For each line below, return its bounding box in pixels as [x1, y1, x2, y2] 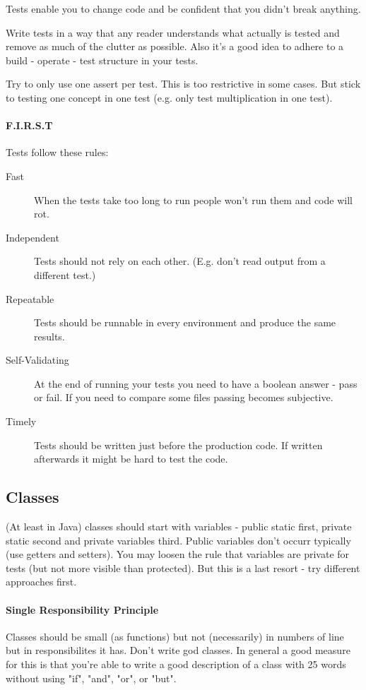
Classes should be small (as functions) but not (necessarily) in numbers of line [6, 629, 344, 643]
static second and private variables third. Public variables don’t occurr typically [6, 533, 351, 547]
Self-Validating [6, 352, 69, 367]
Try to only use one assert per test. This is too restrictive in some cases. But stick [6, 76, 361, 91]
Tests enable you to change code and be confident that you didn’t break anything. [6, 1, 361, 16]
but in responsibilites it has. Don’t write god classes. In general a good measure [6, 643, 350, 658]
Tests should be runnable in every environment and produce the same [34, 315, 336, 330]
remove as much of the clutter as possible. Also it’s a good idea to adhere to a [6, 39, 344, 54]
